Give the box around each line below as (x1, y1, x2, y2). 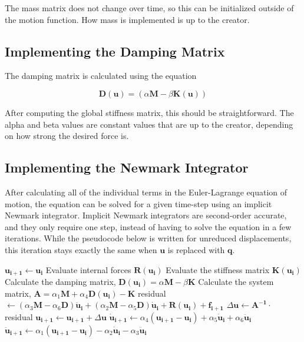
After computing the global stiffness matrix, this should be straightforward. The (5, 106, 294, 118)
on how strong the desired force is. (5, 130, 129, 142)
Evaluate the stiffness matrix (166, 263, 270, 275)
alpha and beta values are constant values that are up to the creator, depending (5, 118, 293, 130)
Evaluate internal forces (45, 263, 131, 275)
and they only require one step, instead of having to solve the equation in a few (5, 220, 292, 233)
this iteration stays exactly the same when (5, 243, 157, 255)
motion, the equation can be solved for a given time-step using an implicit (5, 197, 272, 210)
